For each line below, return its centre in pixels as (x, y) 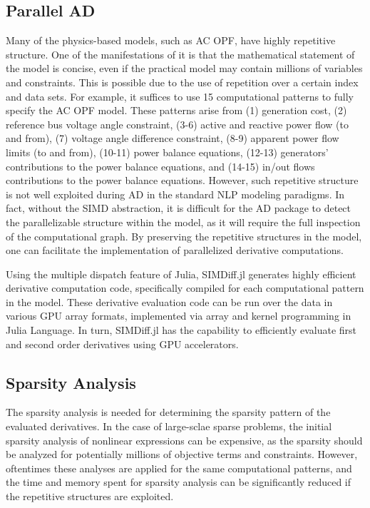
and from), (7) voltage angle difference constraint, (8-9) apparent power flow (173, 138)
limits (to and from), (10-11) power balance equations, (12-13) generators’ (167, 152)
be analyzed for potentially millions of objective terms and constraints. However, (182, 454)
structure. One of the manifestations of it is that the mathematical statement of (180, 54)
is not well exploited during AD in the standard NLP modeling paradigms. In (175, 194)
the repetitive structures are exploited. (90, 496)
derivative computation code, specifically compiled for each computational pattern (185, 288)
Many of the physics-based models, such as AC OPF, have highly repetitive (171, 40)
